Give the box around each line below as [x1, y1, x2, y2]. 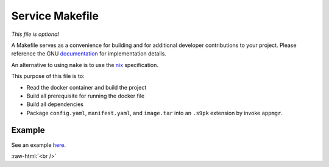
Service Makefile [11, 9, 99, 23]
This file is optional [11, 30, 59, 38]
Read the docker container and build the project [26, 83, 147, 91]
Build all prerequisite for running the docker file [26, 92, 145, 99]
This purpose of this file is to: [11, 73, 85, 80]
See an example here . [11, 141, 66, 149]
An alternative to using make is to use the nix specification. [11, 61, 158, 68]
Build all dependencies [26, 101, 83, 108]
